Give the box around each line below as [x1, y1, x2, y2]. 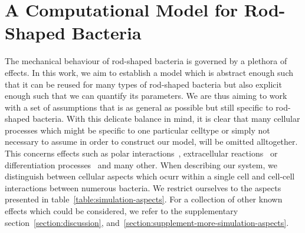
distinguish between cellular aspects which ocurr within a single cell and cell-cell [5, 170, 295, 182]
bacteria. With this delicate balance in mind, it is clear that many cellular [32, 112, 300, 125]
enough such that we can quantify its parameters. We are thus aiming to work [5, 89, 287, 102]
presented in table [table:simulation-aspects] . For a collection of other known [5, 193, 283, 205]
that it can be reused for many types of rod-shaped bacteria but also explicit [5, 78, 282, 90]
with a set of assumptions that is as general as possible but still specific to [5, 101, 273, 113]
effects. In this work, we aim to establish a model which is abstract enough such [5, 66, 293, 78]
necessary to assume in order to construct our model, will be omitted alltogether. [5, 135, 298, 148]
